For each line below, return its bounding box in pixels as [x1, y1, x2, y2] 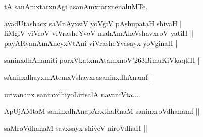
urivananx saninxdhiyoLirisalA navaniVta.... [4, 88, 141, 99]
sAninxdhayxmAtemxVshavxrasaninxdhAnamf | [4, 71, 153, 82]
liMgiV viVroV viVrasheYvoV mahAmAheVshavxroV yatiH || [4, 28, 194, 38]
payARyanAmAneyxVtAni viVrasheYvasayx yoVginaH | [4, 37, 178, 48]
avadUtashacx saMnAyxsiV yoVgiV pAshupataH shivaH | [4, 18, 182, 28]
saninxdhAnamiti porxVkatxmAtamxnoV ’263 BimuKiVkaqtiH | [4, 55, 200, 65]
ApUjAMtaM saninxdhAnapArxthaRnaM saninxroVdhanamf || [4, 106, 200, 116]
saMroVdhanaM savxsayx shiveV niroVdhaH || [4, 122, 147, 133]
